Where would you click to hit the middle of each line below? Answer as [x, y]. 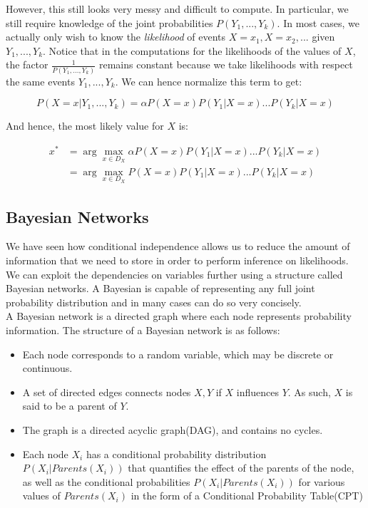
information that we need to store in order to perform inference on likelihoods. [177, 260]
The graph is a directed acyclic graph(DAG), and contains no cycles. [173, 430]
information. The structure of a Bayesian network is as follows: [143, 330]
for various [322, 481]
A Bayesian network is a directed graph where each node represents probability [179, 316]
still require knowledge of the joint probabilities [109, 22]
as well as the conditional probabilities [106, 481]
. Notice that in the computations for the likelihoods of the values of [192, 50]
